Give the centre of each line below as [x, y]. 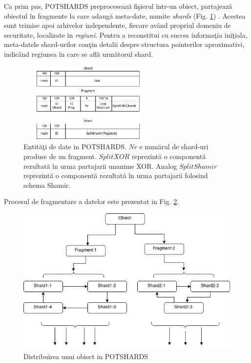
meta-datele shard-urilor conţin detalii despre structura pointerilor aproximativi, [124, 44]
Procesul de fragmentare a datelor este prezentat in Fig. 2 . [92, 201]
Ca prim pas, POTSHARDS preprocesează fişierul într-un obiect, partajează [118, 6]
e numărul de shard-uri [174, 147]
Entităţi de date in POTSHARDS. [75, 147]
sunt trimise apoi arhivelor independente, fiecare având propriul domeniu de [117, 25]
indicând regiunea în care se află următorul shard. [79, 54]
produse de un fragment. [60, 156]
